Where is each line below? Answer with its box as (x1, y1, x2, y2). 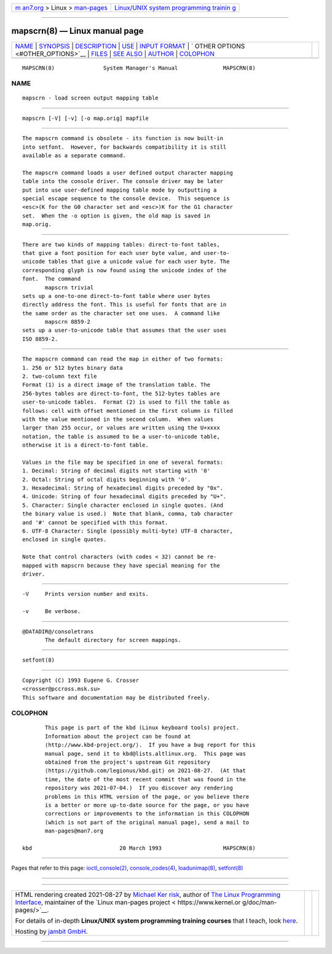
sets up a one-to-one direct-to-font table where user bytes (22, 292, 210, 299)
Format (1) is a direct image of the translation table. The (22, 381, 210, 388)
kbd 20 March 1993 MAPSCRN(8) (22, 845, 256, 851)
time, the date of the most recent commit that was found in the (45, 776, 246, 783)
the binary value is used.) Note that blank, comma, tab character (22, 510, 233, 517)
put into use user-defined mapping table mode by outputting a (22, 186, 217, 194)
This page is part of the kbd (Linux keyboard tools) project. (45, 724, 240, 731)
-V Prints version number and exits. (22, 590, 149, 598)
